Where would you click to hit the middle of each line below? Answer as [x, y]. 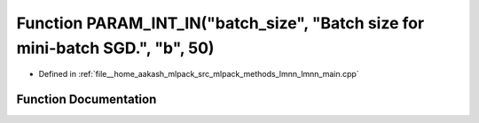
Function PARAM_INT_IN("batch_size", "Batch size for [220, 23]
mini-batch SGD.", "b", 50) [115, 48]
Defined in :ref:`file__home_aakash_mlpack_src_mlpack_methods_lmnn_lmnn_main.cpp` [199, 74]
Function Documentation [86, 100]
